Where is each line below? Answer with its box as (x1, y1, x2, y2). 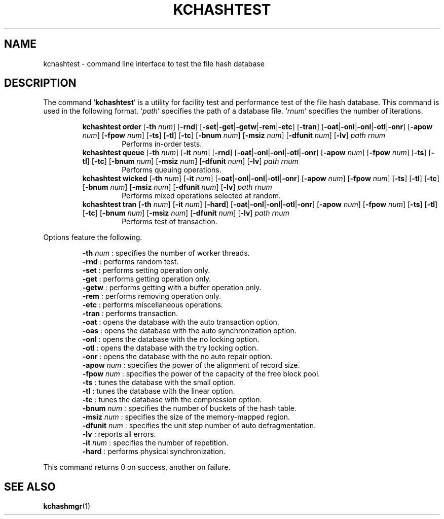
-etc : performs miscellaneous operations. (82, 300, 223, 309)
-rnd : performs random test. (82, 257, 179, 266)
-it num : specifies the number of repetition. (82, 438, 229, 447)
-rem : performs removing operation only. (82, 292, 221, 301)
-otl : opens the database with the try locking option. (82, 343, 258, 353)
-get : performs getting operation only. (82, 274, 211, 284)
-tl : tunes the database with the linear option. (82, 387, 235, 396)
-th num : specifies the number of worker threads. (82, 249, 250, 258)
